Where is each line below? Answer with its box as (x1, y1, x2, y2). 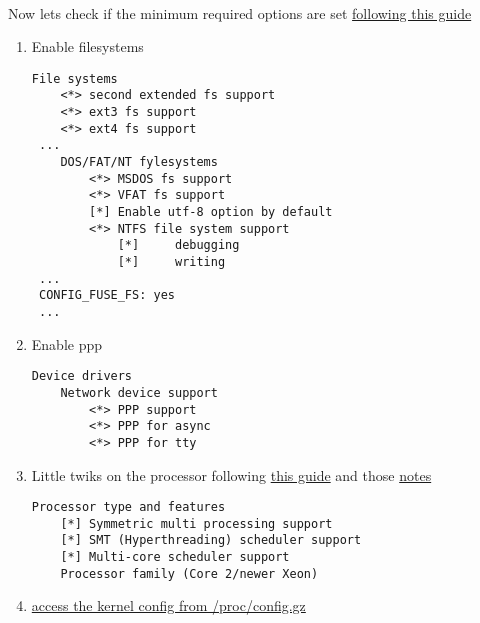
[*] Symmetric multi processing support (60, 516, 333, 531)
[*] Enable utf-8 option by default (89, 205, 333, 220)
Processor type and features (31, 500, 226, 515)
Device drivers (31, 369, 133, 384)
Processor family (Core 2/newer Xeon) (60, 566, 319, 581)
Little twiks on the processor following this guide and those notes (31, 464, 432, 485)
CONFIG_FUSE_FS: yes (38, 288, 175, 303)
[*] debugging (117, 238, 240, 253)
